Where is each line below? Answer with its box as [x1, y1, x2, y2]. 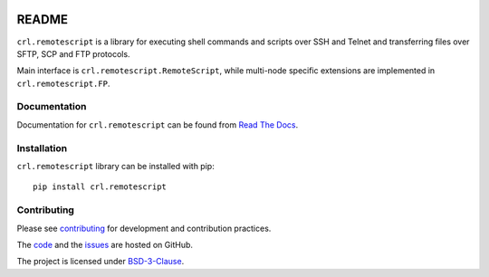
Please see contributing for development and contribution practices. [16, 223, 272, 234]
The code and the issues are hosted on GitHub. [16, 239, 194, 250]
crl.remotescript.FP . [16, 78, 110, 89]
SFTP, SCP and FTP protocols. [16, 48, 130, 59]
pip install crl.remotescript [33, 182, 168, 192]
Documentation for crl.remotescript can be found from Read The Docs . [16, 119, 299, 130]
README [16, 12, 68, 27]
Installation [16, 141, 68, 154]
